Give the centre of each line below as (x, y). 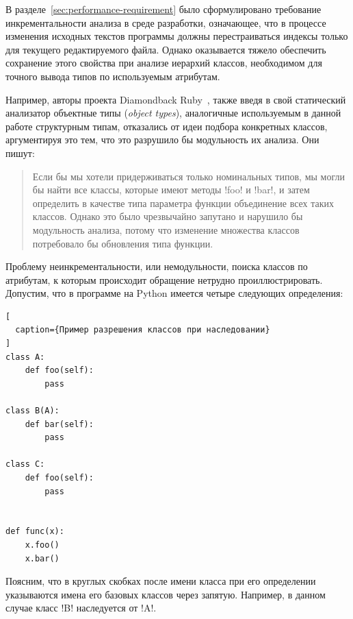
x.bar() (42, 558)
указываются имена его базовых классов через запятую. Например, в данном (166, 594)
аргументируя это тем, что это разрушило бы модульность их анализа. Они (162, 139)
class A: (25, 357)
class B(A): (32, 411)
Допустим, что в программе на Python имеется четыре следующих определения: (174, 293)
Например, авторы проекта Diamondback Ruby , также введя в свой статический (176, 99)
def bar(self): (59, 424)
